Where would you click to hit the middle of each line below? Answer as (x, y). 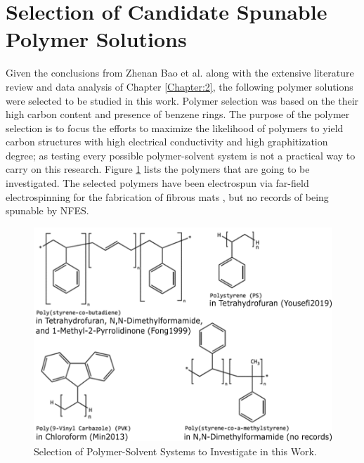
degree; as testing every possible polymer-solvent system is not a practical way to (181, 155)
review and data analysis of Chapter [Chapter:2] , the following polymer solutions (180, 86)
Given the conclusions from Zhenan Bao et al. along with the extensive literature (180, 73)
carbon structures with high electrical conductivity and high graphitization (167, 142)
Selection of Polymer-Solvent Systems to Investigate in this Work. (175, 451)
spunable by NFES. (47, 210)
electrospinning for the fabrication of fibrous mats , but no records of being (167, 196)
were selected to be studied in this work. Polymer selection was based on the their (182, 100)
